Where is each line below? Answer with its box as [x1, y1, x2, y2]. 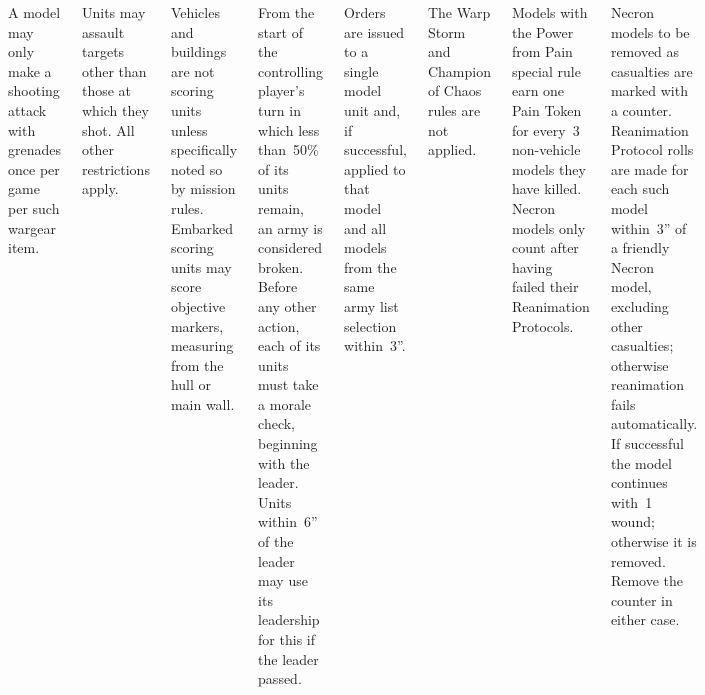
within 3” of [610, 217, 687, 238]
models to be [610, 21, 690, 42]
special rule [511, 60, 581, 81]
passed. [258, 668, 302, 689]
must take [258, 374, 319, 395]
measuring [170, 335, 234, 356]
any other [258, 295, 317, 316]
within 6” [258, 511, 318, 532]
